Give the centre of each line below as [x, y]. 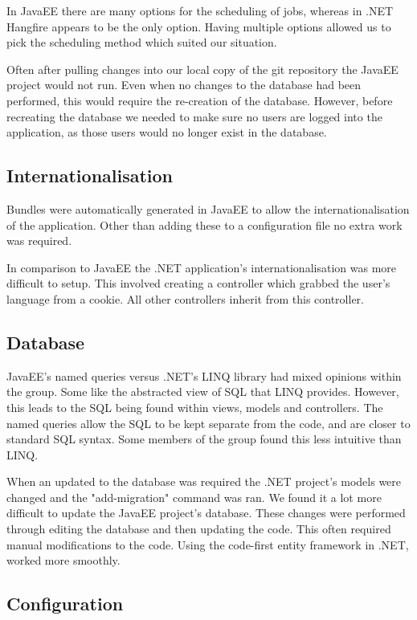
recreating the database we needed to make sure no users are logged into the [194, 116]
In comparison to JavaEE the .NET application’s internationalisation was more [202, 267]
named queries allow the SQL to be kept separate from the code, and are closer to [208, 423]
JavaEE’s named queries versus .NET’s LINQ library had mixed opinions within [204, 375]
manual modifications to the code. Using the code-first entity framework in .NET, [208, 544]
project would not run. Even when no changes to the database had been [184, 85]
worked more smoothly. [63, 560]
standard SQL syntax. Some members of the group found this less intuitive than [204, 439]
